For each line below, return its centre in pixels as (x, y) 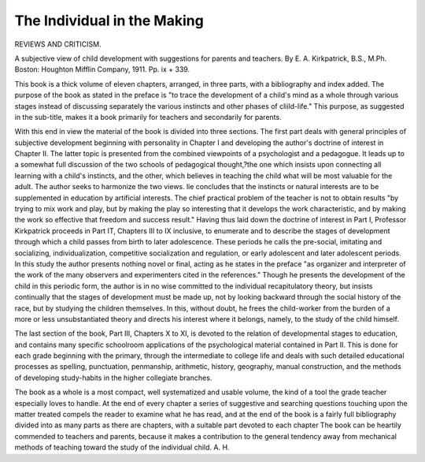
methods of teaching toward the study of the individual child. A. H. (122, 447)
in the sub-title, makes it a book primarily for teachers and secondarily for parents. (148, 117)
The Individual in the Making (109, 20)
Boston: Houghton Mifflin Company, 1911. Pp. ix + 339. (102, 69)
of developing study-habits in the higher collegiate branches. (113, 378)
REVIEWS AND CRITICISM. (58, 44)
